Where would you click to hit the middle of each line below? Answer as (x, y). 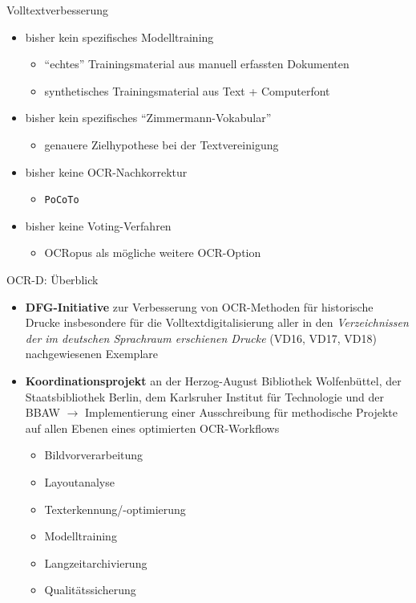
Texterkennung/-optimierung (115, 509)
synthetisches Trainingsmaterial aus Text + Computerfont (187, 90)
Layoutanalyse (79, 481)
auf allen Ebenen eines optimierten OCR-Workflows (152, 428)
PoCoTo (62, 200)
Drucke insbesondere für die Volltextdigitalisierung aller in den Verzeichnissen (217, 322)
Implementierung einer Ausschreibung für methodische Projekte (241, 412)
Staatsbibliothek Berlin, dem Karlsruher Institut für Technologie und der (204, 396)
